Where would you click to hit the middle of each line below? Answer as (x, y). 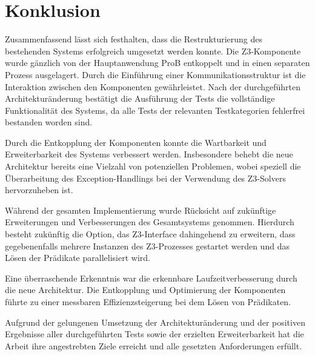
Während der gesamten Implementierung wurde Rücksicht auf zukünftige (141, 210)
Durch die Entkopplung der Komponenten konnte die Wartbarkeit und (136, 142)
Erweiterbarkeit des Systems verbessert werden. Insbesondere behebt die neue (149, 154)
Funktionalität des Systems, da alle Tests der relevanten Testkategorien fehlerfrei (155, 110)
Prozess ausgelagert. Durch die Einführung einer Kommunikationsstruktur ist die (155, 74)
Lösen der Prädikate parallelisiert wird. (78, 258)
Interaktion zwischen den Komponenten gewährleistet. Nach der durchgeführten (153, 86)
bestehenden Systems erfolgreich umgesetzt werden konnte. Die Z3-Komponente (153, 51)
